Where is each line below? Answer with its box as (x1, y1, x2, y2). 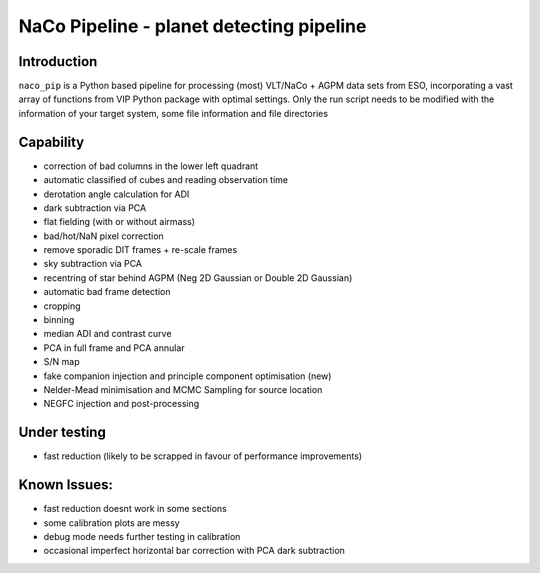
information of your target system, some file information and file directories (18, 107, 329, 119)
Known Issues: (18, 476, 114, 494)
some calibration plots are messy (43, 516, 180, 529)
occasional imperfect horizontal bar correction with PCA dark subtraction (43, 545, 345, 557)
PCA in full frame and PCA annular (43, 341, 185, 354)
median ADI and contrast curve (43, 328, 172, 340)
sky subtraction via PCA (43, 258, 143, 270)
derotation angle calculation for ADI (43, 188, 190, 200)
